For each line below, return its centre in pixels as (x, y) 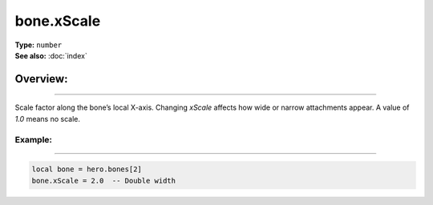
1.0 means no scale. (47, 119)
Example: (33, 139)
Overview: (41, 79)
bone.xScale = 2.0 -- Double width (104, 181)
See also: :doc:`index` (51, 55)
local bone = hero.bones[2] (87, 169)
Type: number (38, 45)
